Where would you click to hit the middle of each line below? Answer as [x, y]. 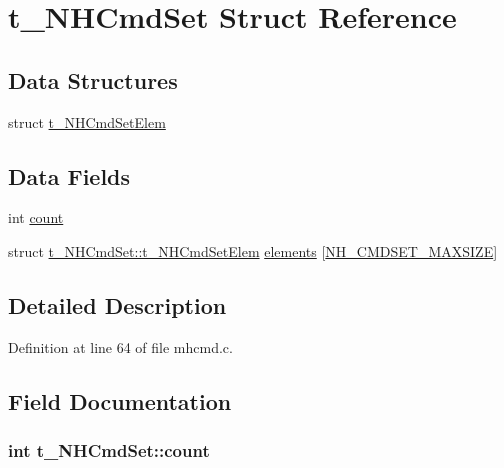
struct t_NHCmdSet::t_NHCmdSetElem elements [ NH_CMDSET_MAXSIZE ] [253, 250]
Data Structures [93, 79]
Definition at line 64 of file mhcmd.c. [120, 346]
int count [36, 217]
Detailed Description [117, 304]
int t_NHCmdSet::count [109, 450]
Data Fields [69, 175]
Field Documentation [120, 400]
